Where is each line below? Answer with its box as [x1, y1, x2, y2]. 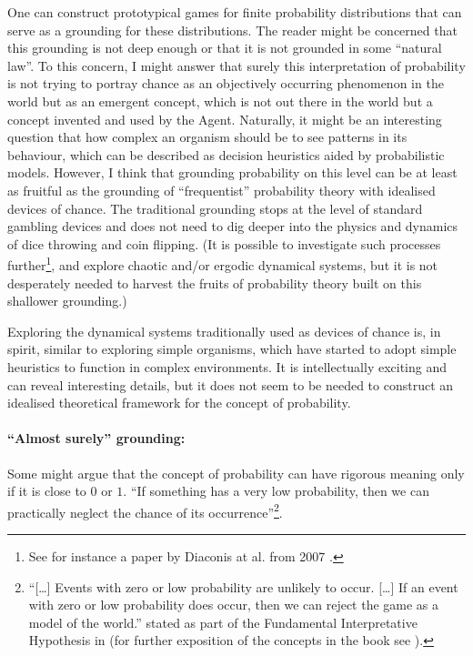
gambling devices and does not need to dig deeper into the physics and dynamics [7, 217, 458, 236]
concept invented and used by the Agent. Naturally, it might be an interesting [7, 109, 442, 128]
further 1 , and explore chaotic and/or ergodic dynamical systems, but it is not [7, 253, 438, 274]
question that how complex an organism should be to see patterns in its [7, 127, 408, 146]
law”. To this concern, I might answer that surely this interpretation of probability [7, 56, 466, 75]
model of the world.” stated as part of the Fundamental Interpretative [28, 612, 418, 631]
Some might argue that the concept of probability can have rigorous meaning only [7, 463, 465, 482]
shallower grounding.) [7, 291, 127, 310]
